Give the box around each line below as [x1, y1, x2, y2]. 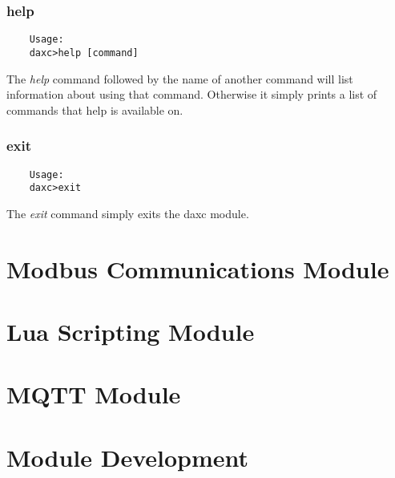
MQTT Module [6, 378, 181, 411]
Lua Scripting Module [6, 315, 255, 347]
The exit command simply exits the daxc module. [6, 205, 249, 221]
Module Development [6, 440, 249, 473]
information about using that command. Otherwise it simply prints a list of [6, 86, 377, 103]
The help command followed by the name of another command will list [6, 70, 353, 87]
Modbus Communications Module [6, 252, 389, 285]
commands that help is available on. [6, 101, 183, 118]
